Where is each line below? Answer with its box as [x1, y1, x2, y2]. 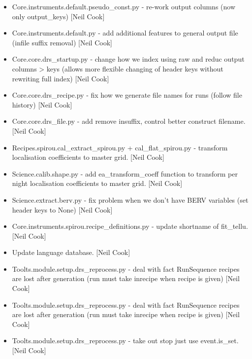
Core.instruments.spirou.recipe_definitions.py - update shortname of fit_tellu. [12, 221, 248, 231]
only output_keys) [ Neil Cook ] [12, 11, 105, 21]
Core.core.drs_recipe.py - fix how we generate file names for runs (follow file [12, 90, 242, 100]
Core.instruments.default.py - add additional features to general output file [12, 28, 238, 38]
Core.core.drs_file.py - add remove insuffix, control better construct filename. [12, 116, 246, 126]
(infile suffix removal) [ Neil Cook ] [12, 37, 112, 47]
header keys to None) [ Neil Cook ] [12, 204, 113, 215]
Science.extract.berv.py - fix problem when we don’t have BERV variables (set [12, 194, 249, 205]
